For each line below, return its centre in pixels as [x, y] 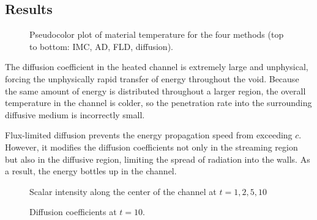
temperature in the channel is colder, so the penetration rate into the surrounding [158, 103]
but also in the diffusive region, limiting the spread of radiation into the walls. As [158, 159]
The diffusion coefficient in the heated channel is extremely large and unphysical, [157, 67]
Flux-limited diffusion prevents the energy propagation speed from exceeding [149, 135]
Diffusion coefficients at [73, 212]
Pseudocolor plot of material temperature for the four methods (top [157, 34]
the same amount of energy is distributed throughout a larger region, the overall [155, 90]
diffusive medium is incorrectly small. [75, 114]
